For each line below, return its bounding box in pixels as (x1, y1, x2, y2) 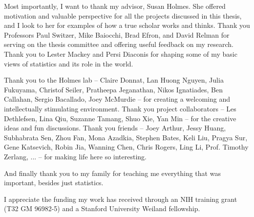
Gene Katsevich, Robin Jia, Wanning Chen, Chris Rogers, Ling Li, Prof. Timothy (4, 142, 249, 152)
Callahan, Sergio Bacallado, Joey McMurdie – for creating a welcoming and (4, 94, 230, 104)
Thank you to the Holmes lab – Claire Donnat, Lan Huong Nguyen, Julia (4, 75, 224, 85)
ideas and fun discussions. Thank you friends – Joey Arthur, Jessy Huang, (4, 123, 226, 133)
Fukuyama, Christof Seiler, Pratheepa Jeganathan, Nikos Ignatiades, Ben (4, 84, 223, 94)
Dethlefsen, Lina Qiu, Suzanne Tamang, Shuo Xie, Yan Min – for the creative (4, 113, 236, 123)
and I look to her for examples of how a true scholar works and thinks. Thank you (4, 20, 250, 30)
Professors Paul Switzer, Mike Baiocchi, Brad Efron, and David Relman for (4, 29, 230, 40)
